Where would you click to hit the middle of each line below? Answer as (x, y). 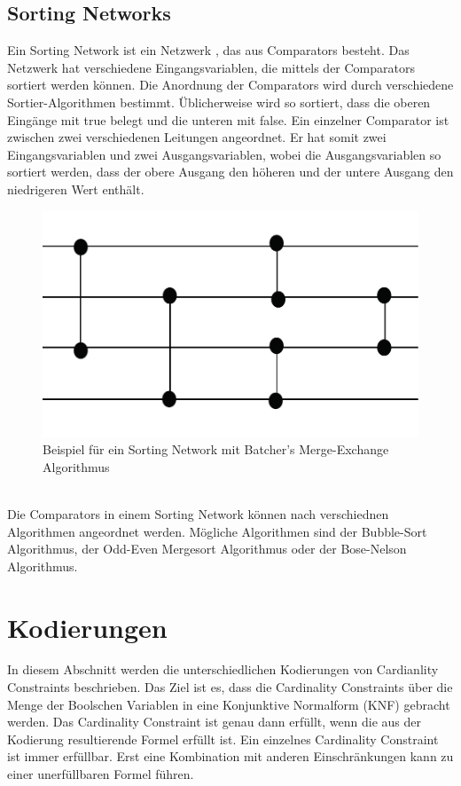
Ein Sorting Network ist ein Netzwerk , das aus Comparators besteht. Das (208, 50)
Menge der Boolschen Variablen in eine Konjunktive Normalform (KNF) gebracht (229, 704)
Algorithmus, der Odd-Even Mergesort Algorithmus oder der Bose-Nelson (207, 549)
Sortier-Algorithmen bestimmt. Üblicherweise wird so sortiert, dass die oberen (219, 102)
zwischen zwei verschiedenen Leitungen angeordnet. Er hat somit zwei (197, 137)
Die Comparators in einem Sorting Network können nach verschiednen (198, 513)
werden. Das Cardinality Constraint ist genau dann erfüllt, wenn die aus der (215, 722)
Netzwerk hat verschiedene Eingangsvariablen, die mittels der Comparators (211, 67)
